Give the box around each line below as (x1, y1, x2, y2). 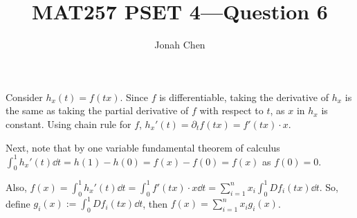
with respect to (199, 103, 264, 118)
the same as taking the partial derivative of (6, 103, 189, 118)
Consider (6, 89, 43, 104)
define (6, 196, 30, 210)
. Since (120, 89, 148, 104)
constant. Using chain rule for (6, 116, 131, 131)
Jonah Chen (154, 37, 205, 52)
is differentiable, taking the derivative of (159, 89, 329, 104)
